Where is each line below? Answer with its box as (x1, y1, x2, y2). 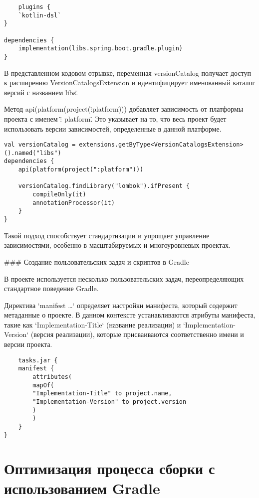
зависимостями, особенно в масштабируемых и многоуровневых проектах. (4, 240, 231, 250)
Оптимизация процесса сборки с (4, 458, 215, 479)
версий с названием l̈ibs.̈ (4, 87, 78, 97)
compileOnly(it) (32, 191, 86, 198)
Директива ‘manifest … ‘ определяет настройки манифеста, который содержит (4, 300, 238, 310)
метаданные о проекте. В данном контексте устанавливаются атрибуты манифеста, (4, 310, 256, 320)
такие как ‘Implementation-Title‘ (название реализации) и (4, 319, 181, 330)
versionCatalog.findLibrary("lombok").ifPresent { (18, 182, 190, 190)
